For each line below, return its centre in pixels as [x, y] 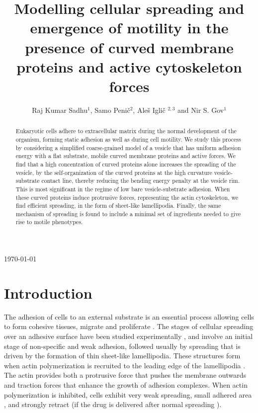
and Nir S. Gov [201, 110]
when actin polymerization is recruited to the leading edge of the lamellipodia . [125, 365]
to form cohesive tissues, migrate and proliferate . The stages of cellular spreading [129, 326]
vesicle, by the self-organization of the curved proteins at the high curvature [114, 172]
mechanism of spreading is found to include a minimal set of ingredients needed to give [128, 213]
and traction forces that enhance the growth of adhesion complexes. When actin [126, 385]
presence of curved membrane [129, 47]
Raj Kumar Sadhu [60, 110]
